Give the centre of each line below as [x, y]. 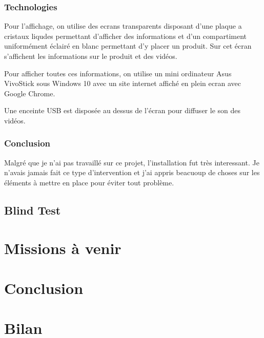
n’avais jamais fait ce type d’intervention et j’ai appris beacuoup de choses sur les [132, 172]
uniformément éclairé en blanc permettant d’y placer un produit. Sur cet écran [128, 46]
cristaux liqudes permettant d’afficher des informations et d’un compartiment [126, 36]
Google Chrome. [30, 93]
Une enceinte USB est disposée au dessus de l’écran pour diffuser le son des [122, 110]
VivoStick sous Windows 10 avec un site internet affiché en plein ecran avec [123, 83]
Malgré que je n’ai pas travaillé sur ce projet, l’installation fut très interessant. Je [132, 162]
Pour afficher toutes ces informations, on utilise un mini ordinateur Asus [118, 73]
